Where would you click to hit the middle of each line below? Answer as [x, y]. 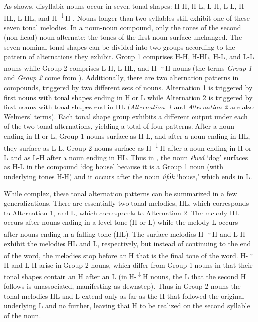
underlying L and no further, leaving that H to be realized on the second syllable [127, 305]
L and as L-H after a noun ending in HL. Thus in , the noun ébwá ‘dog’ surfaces [126, 157]
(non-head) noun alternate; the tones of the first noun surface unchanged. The [123, 37]
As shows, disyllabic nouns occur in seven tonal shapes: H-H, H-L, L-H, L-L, [120, 6]
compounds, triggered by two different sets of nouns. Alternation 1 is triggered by [128, 87]
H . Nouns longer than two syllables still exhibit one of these [157, 18]
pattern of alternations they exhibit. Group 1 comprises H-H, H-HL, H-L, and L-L [129, 56]
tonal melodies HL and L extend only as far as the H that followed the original [124, 295]
